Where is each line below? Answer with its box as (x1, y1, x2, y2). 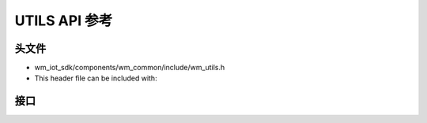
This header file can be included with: (34, 73, 157, 83)
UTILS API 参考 (14, 12, 113, 29)
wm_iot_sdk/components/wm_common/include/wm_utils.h (34, 63, 225, 73)
